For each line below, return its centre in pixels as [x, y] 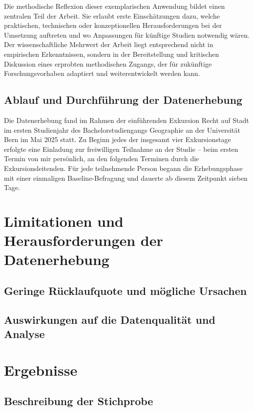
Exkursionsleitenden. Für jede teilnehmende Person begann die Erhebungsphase [123, 168]
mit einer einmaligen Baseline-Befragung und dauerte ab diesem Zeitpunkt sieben [126, 178]
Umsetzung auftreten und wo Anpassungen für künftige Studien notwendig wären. [127, 35]
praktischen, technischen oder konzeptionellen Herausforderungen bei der [113, 25]
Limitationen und [64, 221]
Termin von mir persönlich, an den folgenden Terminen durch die [102, 158]
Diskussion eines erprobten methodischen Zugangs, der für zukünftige [108, 63]
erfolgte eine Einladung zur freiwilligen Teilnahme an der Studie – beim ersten [121, 149]
